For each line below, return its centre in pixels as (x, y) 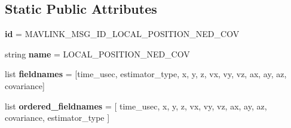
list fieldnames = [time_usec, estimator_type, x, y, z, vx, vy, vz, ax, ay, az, (146, 74)
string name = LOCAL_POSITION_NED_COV (97, 54)
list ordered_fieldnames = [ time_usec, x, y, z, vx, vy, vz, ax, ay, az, (136, 106)
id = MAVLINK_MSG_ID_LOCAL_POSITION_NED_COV (122, 34)
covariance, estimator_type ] (57, 118)
